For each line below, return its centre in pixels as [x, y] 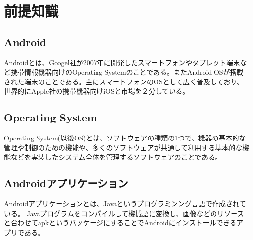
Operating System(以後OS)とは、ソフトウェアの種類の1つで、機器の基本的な [125, 138]
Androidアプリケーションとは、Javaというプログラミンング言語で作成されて [125, 204]
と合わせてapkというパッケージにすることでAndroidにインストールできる [120, 223]
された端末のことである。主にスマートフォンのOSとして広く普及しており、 [124, 81]
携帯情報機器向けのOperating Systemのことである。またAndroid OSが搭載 [127, 72]
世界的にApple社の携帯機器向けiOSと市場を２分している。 [97, 91]
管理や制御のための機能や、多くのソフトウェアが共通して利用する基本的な [123, 147]
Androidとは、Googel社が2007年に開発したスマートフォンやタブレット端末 [122, 62]
